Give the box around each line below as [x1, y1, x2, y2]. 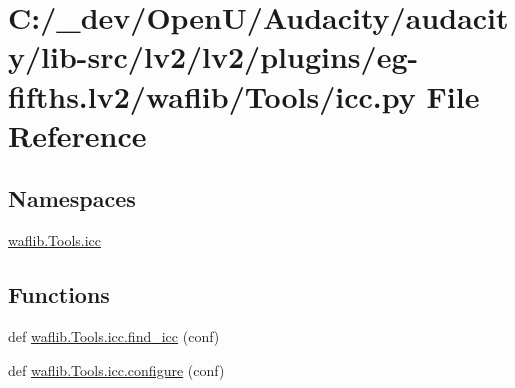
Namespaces [8, 183, 136, 214]
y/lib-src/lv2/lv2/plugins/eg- [8, 36, 419, 77]
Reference [8, 114, 147, 155]
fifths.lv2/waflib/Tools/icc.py [8, 75, 416, 116]
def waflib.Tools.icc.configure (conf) [8, 359, 225, 380]
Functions [8, 279, 110, 310]
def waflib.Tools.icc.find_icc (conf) [8, 325, 220, 346]
